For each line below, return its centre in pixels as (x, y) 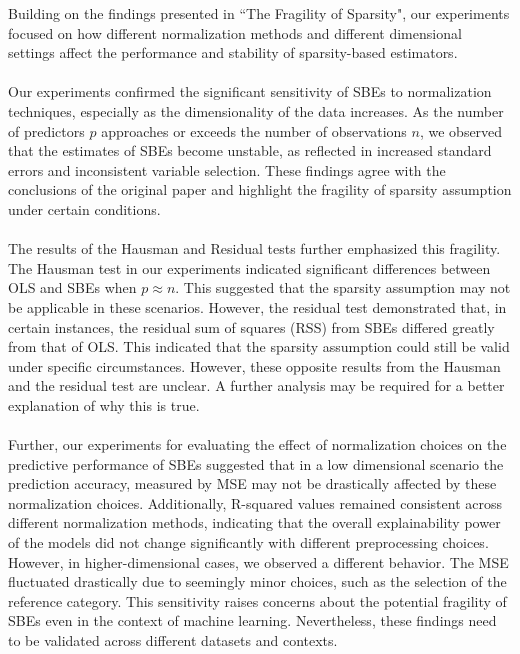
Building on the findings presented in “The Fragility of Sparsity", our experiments (259, 13)
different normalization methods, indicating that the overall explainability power (254, 522)
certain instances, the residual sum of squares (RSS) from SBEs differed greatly (251, 326)
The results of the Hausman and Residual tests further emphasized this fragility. (254, 248)
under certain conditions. (84, 208)
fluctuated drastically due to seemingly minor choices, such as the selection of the (257, 581)
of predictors (46, 130)
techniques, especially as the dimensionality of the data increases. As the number (256, 110)
